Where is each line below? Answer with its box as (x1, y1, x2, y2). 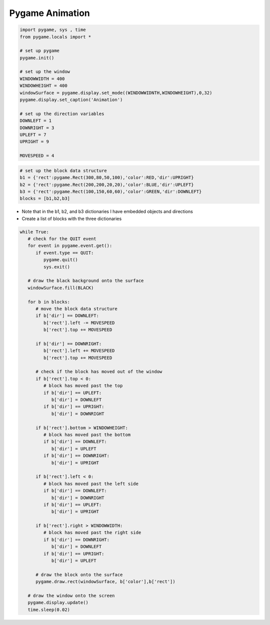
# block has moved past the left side (43, 480, 138, 486)
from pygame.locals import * (19, 34, 91, 39)
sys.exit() (43, 264, 70, 269)
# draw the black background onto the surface (27, 278, 144, 283)
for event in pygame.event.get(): (27, 243, 112, 248)
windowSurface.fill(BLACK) (27, 285, 94, 290)
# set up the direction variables (19, 110, 104, 116)
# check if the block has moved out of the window (35, 369, 162, 374)
